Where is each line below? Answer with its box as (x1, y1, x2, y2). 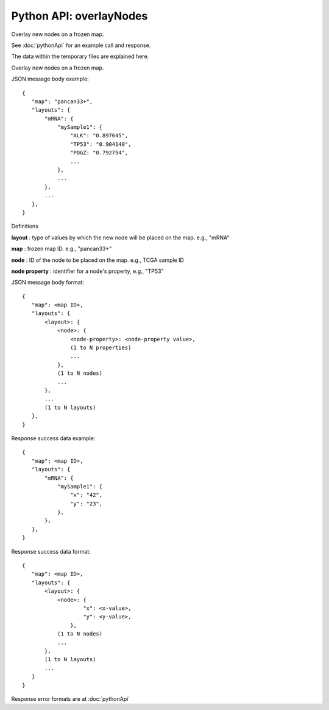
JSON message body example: (11, 75, 90, 82)
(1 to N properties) (70, 344, 132, 351)
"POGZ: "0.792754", (70, 150, 129, 156)
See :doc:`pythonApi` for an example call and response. (11, 42, 151, 49)
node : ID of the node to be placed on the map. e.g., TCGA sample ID (11, 256, 184, 264)
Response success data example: (11, 434, 96, 442)
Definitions (11, 223, 39, 230)
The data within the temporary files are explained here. (11, 53, 149, 60)
